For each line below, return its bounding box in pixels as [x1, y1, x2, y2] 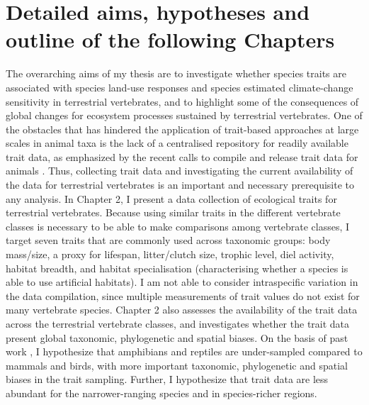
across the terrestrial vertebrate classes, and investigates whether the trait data [6, 316, 350, 331]
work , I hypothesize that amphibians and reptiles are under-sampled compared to [6, 344, 363, 359]
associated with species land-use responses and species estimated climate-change [6, 79, 353, 94]
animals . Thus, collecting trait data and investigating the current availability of [6, 163, 353, 178]
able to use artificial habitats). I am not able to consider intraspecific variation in [6, 274, 358, 289]
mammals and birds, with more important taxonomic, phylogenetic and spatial [6, 357, 348, 372]
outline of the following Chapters [6, 25, 335, 54]
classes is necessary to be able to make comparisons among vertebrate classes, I [6, 218, 350, 233]
